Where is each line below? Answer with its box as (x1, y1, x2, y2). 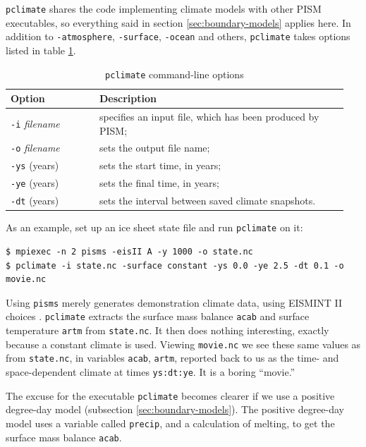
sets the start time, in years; (99, 158, 221, 173)
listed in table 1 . (6, 42, 76, 57)
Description (99, 91, 157, 106)
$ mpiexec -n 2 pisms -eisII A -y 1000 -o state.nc (6, 246, 253, 257)
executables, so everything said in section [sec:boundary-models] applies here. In (6, 15, 351, 30)
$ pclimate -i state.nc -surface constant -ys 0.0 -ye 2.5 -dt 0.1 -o (6, 260, 344, 271)
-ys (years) (11, 158, 59, 173)
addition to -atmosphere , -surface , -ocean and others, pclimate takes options (6, 29, 350, 44)
